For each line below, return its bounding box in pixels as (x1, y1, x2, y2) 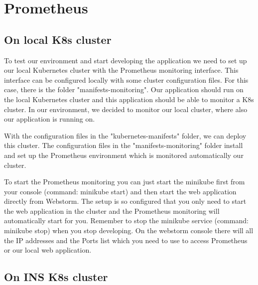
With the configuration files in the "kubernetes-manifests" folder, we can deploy (4, 130, 247, 141)
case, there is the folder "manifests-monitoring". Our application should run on (4, 84, 244, 95)
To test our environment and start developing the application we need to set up (4, 55, 247, 65)
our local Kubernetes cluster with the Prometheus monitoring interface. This (4, 65, 239, 75)
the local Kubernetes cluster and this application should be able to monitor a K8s (4, 94, 254, 104)
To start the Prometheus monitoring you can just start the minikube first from (4, 176, 245, 187)
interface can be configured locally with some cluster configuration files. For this (4, 74, 249, 85)
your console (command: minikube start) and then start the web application (4, 186, 237, 196)
